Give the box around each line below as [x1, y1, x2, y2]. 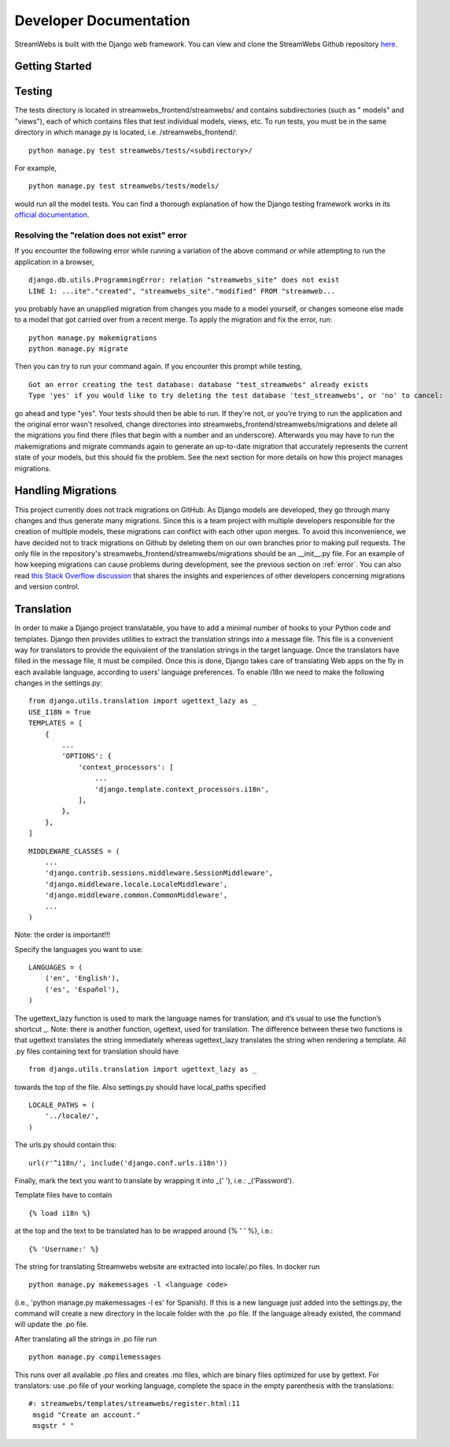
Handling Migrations [14, 484, 117, 497]
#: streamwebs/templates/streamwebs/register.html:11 [28, 1399, 240, 1408]
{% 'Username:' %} [28, 1244, 100, 1253]
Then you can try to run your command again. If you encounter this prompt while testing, [14, 362, 303, 371]
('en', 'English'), [44, 974, 120, 983]
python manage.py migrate [28, 345, 129, 353]
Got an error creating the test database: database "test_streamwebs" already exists [28, 380, 369, 389]
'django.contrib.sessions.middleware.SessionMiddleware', [44, 869, 274, 877]
